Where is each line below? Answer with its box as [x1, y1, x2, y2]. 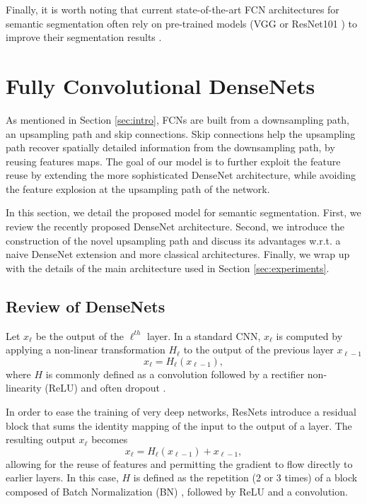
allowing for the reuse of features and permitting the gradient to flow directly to [6, 456, 353, 471]
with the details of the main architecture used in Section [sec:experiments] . [6, 260, 330, 275]
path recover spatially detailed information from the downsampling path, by [6, 140, 335, 155]
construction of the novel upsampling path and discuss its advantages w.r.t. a [6, 233, 341, 247]
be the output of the [35, 328, 124, 343]
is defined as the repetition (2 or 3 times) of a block [133, 470, 358, 485]
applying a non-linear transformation [6, 342, 165, 357]
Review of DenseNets [6, 295, 165, 317]
